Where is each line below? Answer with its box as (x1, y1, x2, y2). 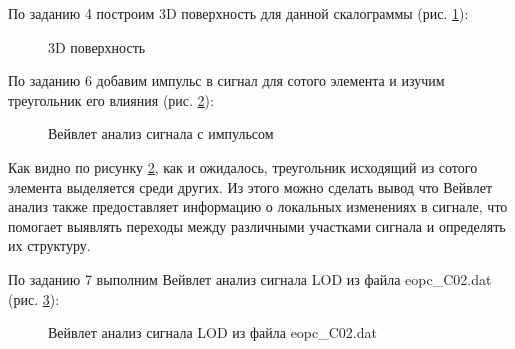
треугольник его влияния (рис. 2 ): (8, 89, 214, 110)
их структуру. (8, 235, 91, 256)
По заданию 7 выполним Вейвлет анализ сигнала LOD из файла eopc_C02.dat (8, 268, 492, 289)
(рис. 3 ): (8, 288, 60, 309)
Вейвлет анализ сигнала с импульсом (48, 123, 274, 144)
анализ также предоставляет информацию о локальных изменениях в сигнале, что (8, 196, 508, 217)
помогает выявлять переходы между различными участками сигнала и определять (8, 215, 506, 236)
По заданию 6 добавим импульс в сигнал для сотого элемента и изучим (8, 70, 445, 91)
